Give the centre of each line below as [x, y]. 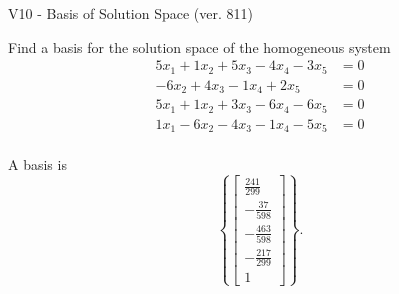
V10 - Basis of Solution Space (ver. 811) [130, 13]
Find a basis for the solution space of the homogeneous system [199, 46]
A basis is [37, 164]
